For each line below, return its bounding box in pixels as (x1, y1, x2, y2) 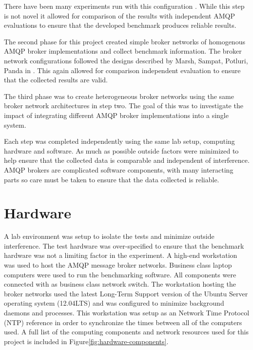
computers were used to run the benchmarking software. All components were (4, 269, 236, 279)
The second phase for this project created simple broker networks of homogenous (4, 36, 245, 46)
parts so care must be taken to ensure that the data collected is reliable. (4, 174, 219, 184)
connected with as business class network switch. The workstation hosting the (4, 279, 236, 289)
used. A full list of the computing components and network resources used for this (4, 327, 249, 337)
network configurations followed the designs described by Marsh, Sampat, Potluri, (4, 55, 248, 65)
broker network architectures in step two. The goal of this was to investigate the (4, 100, 243, 111)
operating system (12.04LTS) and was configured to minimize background (4, 298, 224, 308)
